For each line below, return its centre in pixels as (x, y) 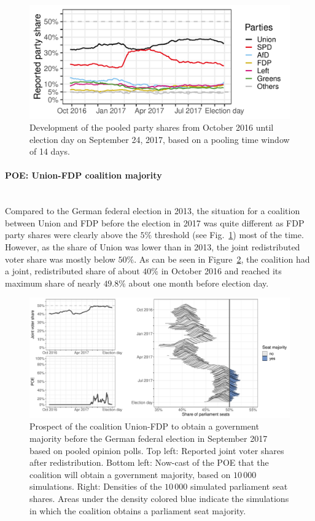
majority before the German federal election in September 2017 (149, 438)
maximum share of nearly (53, 283)
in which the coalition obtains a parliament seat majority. (138, 510)
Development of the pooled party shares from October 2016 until (152, 127)
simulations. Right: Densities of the (96, 486)
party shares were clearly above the (71, 235)
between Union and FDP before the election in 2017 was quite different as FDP (155, 222)
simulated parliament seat (239, 486)
